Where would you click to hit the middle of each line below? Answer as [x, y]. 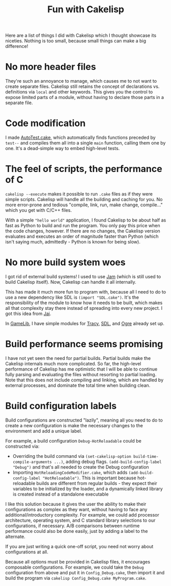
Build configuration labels [61, 406]
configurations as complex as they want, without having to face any [76, 509]
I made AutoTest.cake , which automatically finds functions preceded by [80, 138]
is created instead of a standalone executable [60, 494]
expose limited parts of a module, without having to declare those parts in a [85, 97]
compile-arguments [32, 462]
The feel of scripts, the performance [84, 169]
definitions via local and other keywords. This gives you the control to [79, 92]
